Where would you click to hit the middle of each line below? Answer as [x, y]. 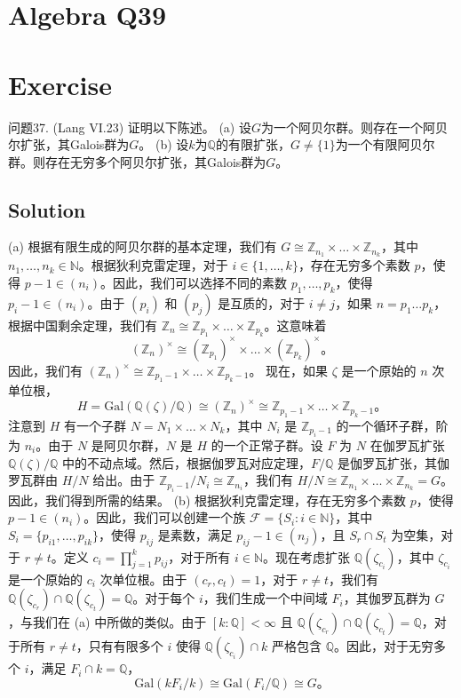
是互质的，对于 [262, 302]
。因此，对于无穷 [384, 646]
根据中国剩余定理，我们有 [83, 325]
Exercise [60, 84]
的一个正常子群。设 [267, 444]
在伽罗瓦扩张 [407, 444]
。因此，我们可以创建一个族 [165, 517]
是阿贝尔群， [128, 444]
